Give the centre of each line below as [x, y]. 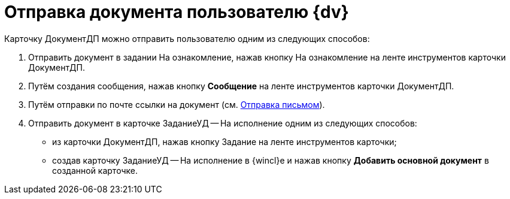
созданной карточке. [95, 170]
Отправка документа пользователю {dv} [177, 12]
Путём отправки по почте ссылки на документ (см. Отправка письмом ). [177, 104]
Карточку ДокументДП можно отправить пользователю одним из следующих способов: [187, 38]
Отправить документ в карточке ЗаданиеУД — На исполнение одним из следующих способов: [223, 123]
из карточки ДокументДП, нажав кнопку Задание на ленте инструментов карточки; [224, 141]
